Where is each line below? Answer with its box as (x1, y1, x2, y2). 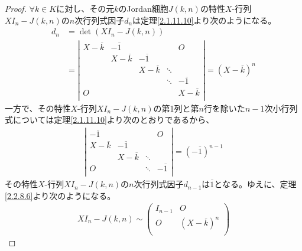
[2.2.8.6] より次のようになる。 (5, 189, 116, 201)
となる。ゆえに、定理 (214, 178, 297, 190)
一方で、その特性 (5, 102, 71, 114)
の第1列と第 (153, 102, 199, 114)
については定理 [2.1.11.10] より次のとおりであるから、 (12, 113, 215, 126)
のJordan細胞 (118, 2, 168, 14)
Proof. (5, 2, 27, 14)
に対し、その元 (56, 2, 115, 14)
